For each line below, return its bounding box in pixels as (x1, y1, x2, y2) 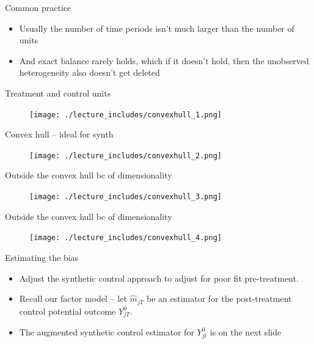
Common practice (5, 1, 71, 13)
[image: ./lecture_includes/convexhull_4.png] (29, 233, 222, 243)
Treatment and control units (5, 86, 111, 99)
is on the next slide (210, 326, 282, 339)
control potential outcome (19, 304, 116, 317)
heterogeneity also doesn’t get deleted (19, 66, 160, 79)
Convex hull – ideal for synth (5, 128, 114, 141)
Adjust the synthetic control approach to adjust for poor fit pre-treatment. (19, 271, 299, 284)
